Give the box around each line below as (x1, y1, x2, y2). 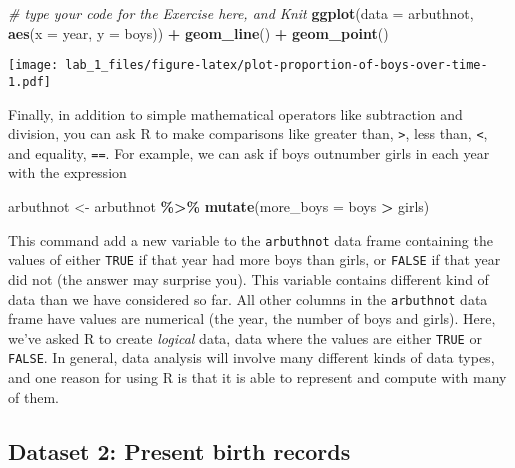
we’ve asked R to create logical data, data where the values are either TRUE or (8, 327, 482, 348)
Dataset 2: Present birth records (8, 435, 351, 466)
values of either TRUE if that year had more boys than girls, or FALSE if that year (8, 249, 501, 270)
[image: (8, 58, 59, 73)
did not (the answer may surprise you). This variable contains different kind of (8, 268, 489, 289)
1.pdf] (8, 74, 51, 89)
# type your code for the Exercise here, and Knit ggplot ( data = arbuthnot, (8, 3, 474, 23)
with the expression (8, 162, 127, 183)
